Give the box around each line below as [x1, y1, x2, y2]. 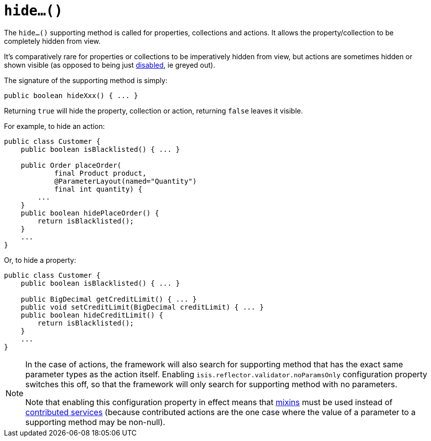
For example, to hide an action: [4, 121, 105, 130]
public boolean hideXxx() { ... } [4, 91, 138, 100]
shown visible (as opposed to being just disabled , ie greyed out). [4, 60, 215, 69]
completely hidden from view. [4, 36, 101, 45]
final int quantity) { [54, 185, 143, 193]
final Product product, [54, 169, 147, 177]
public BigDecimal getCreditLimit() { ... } [20, 295, 197, 303]
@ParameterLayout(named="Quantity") [54, 177, 197, 185]
